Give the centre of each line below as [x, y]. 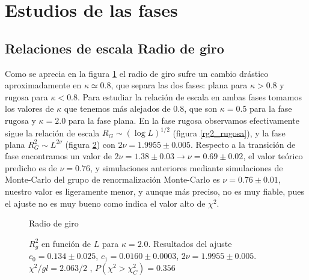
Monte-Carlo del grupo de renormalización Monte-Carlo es [112, 179]
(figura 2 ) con [90, 144]
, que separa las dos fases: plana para [179, 85]
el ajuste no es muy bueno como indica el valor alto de [105, 203]
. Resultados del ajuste [190, 243]
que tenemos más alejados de [117, 108]
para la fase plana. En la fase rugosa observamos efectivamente [184, 120]
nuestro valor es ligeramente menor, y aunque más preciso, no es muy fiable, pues [154, 191]
